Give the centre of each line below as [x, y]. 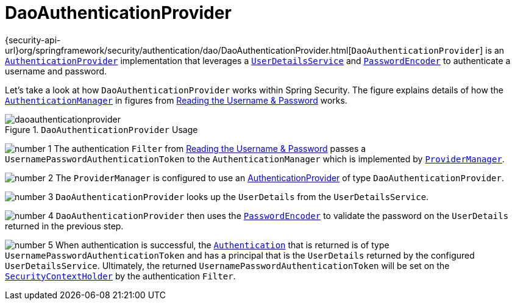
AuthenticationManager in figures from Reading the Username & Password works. [176, 100]
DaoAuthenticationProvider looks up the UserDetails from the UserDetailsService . [242, 196]
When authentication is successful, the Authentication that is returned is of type [222, 245]
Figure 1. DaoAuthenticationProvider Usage [101, 129]
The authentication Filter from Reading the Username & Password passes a [210, 148]
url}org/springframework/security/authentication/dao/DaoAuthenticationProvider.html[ [178, 50]
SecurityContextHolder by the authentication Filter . [120, 276]
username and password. [56, 71]
